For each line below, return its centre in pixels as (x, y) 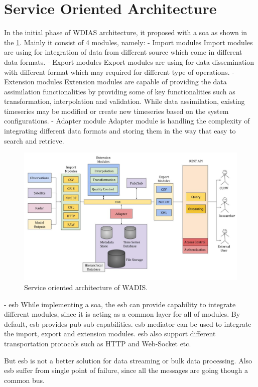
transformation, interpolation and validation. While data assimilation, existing (124, 101)
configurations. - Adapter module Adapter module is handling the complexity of (127, 121)
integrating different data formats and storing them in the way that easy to (120, 131)
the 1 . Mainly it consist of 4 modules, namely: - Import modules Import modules (128, 42)
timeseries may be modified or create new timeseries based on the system (116, 111)
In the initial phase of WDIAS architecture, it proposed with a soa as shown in (126, 32)
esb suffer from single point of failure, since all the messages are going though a (126, 370)
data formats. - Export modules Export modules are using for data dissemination (129, 61)
